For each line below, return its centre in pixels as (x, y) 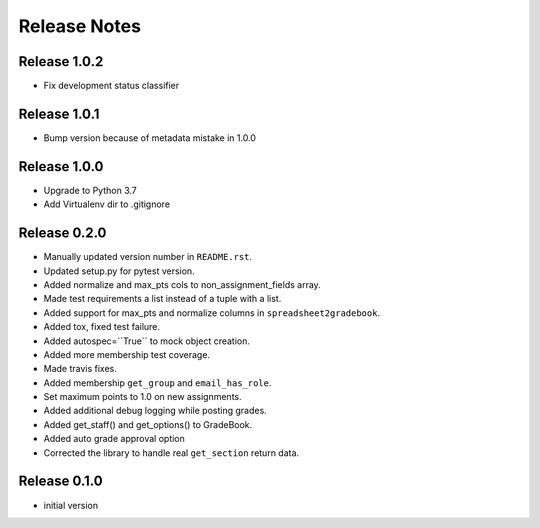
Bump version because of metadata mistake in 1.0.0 (150, 137)
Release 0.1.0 (61, 481)
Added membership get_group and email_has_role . (157, 382)
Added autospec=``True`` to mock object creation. (146, 341)
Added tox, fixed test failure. (101, 327)
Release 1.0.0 (61, 166)
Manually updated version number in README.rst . (148, 257)
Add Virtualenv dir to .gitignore (106, 204)
